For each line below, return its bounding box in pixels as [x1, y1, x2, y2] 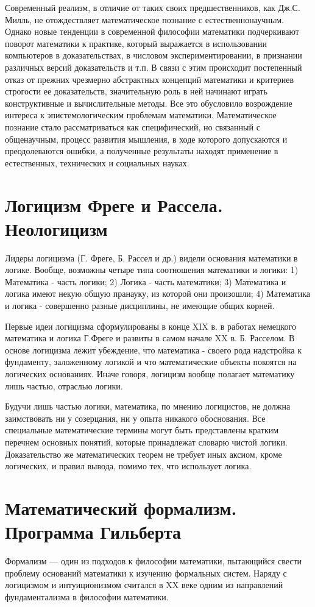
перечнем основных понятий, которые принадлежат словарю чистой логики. [5, 435, 288, 448]
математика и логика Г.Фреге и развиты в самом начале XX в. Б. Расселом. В [5, 332, 295, 344]
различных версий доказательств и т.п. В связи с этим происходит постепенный [5, 60, 302, 73]
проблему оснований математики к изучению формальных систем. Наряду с [5, 566, 287, 579]
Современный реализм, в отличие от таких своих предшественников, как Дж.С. [5, 1, 300, 13]
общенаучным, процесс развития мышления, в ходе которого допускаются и [5, 132, 288, 145]
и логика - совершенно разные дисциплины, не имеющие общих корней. [5, 299, 275, 311]
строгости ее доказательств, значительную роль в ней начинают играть [5, 85, 267, 98]
